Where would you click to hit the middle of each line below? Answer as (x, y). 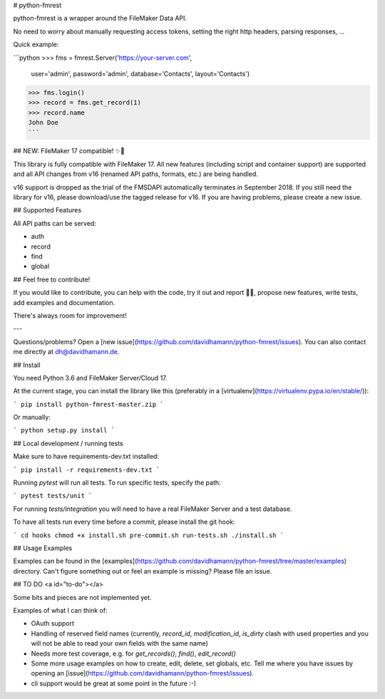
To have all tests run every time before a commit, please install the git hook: (124, 522)
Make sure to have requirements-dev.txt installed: (86, 457)
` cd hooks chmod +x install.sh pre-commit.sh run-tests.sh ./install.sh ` (149, 535)
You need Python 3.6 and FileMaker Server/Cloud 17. (90, 378)
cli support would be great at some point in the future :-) (113, 683)
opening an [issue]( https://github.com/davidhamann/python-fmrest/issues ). (143, 673)
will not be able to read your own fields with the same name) (119, 643)
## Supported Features (47, 210)
